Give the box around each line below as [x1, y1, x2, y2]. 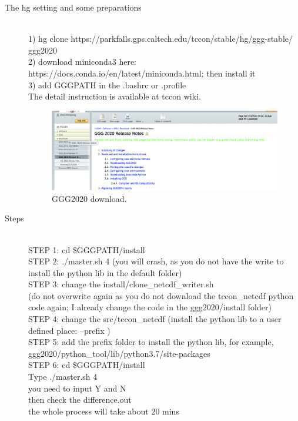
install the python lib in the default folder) [28, 266, 182, 279]
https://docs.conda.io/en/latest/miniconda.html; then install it [28, 67, 256, 79]
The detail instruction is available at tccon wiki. [28, 90, 201, 102]
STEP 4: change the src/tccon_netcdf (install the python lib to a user [28, 313, 282, 325]
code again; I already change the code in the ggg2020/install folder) [28, 301, 272, 313]
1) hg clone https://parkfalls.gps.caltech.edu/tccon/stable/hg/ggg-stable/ [28, 32, 293, 45]
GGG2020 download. [52, 192, 127, 204]
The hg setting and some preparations [5, 1, 142, 13]
